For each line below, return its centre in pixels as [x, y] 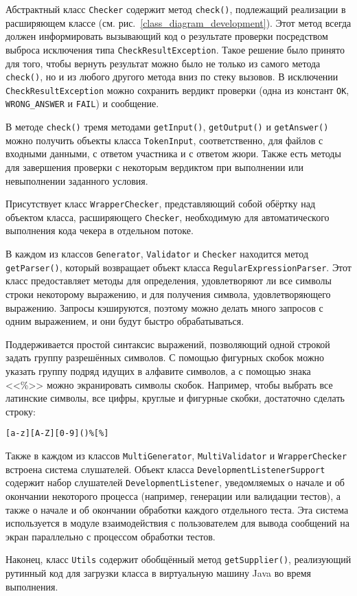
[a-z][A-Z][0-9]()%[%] [57, 434]
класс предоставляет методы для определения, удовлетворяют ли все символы [169, 280]
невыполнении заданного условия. [77, 180]
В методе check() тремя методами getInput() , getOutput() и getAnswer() [167, 127]
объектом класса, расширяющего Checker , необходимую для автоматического [168, 217]
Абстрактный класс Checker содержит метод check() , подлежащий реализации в [176, 9]
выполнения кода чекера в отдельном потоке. [100, 230]
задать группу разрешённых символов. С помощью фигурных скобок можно [165, 357]
